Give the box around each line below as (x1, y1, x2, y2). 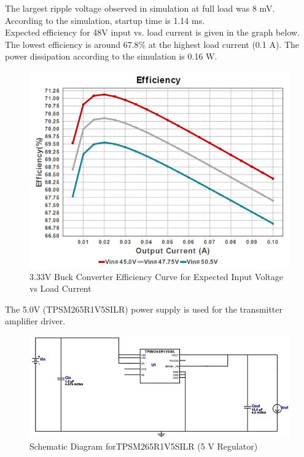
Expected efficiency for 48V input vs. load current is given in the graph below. (5, 26, 300, 39)
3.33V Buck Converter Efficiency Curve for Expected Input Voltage (29, 270, 283, 283)
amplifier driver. (5, 314, 66, 327)
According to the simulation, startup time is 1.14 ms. (5, 14, 205, 26)
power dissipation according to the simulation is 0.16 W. (5, 50, 217, 63)
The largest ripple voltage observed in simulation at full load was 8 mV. (5, 2, 275, 14)
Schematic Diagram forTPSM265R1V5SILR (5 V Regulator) (29, 440, 258, 453)
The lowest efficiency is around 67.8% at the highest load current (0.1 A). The (5, 37, 300, 50)
